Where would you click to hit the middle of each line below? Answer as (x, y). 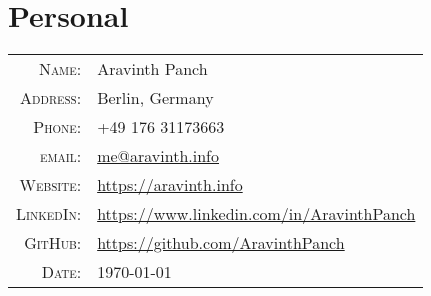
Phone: (57, 127)
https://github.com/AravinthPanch (221, 243)
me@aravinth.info (158, 156)
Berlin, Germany (155, 98)
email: (61, 156)
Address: (51, 98)
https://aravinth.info (170, 185)
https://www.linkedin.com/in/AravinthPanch (256, 214)
